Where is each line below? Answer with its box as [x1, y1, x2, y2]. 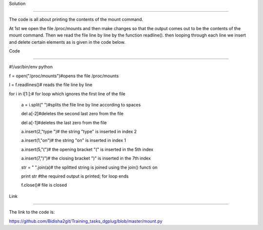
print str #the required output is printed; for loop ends [21, 173, 129, 179]
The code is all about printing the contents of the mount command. [9, 17, 143, 22]
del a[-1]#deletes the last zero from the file [21, 120, 107, 125]
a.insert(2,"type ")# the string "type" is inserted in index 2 [21, 129, 137, 135]
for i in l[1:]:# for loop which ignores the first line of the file [9, 90, 126, 97]
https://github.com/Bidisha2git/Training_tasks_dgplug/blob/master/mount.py [9, 218, 163, 224]
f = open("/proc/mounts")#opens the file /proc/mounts [9, 73, 119, 79]
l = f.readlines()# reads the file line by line [9, 82, 93, 88]
